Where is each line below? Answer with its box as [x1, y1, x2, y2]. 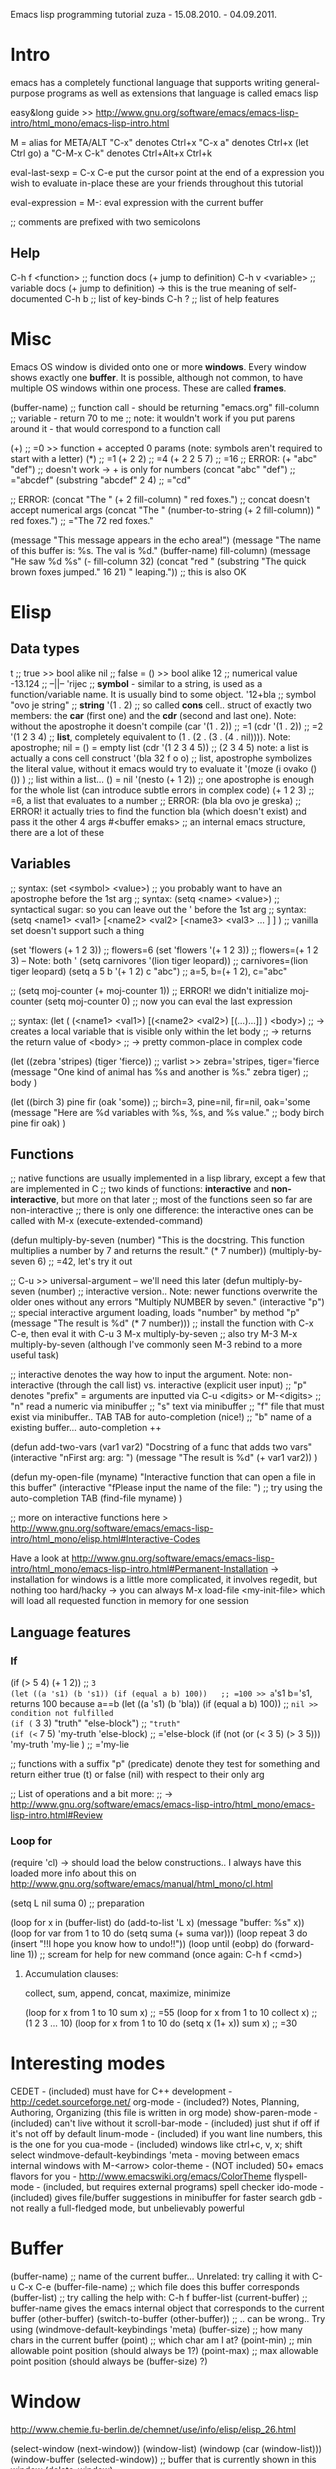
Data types [10, 640, 80, 658]
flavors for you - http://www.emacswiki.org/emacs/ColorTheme [10, 2170, 272, 2183]
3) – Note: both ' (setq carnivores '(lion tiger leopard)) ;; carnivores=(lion [10, 954, 309, 966]
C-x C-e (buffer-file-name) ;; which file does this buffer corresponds [18, 2281, 300, 2293]
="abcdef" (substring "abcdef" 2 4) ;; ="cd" [10, 474, 192, 486]
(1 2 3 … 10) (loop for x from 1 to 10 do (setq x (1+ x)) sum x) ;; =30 [24, 2017, 298, 2029]
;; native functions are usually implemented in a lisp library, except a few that [10, 1172, 326, 1184]
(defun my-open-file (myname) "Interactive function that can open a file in [10, 1471, 317, 1483]
